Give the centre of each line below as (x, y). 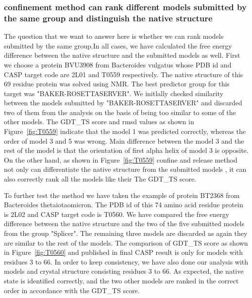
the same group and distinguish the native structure (108, 18)
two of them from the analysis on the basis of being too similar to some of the (120, 112)
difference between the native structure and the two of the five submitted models (124, 223)
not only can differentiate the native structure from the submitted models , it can (125, 169)
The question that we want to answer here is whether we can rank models (114, 36)
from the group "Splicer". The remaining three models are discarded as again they (126, 233)
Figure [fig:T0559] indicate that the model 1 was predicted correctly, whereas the (125, 131)
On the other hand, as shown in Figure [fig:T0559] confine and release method (121, 159)
